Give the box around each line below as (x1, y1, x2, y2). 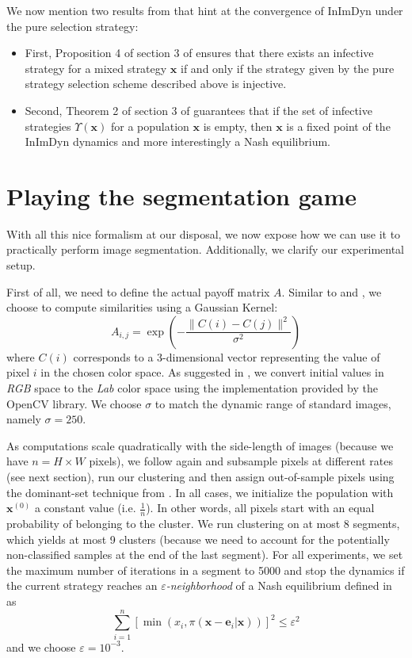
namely (6, 411, 41, 427)
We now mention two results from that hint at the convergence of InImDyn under (6, 2, 403, 18)
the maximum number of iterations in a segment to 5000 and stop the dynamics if (6, 561, 405, 578)
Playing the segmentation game (6, 179, 357, 212)
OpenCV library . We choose (6, 395, 142, 411)
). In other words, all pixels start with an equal (146, 499, 375, 516)
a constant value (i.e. (34, 499, 136, 516)
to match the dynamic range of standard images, (154, 395, 391, 411)
